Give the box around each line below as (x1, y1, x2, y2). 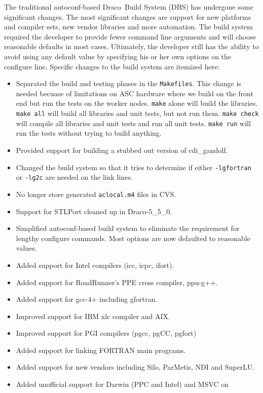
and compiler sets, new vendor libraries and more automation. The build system (4, 21, 253, 32)
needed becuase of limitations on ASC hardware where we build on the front (16, 88, 253, 98)
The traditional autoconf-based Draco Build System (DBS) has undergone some (4, 2, 253, 12)
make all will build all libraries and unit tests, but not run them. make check (16, 108, 259, 119)
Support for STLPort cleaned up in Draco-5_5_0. (16, 206, 172, 216)
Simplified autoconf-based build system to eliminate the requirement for (16, 223, 240, 233)
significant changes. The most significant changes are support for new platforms (4, 11, 251, 22)
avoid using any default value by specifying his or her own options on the (4, 51, 232, 61)
